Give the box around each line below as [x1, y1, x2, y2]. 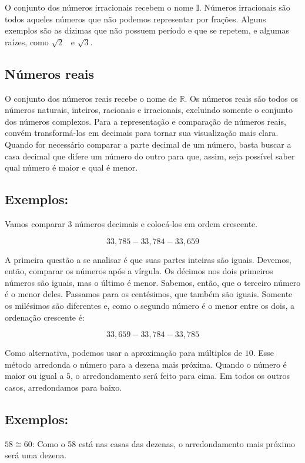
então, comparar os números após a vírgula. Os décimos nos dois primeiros [5, 265, 273, 277]
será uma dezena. [5, 449, 67, 461]
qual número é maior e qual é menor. [5, 161, 138, 174]
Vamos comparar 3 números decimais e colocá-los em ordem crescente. [5, 217, 258, 229]
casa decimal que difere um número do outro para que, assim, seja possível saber [5, 149, 295, 162]
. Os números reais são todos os [185, 92, 298, 104]
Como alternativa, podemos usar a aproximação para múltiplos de [5, 347, 243, 359]
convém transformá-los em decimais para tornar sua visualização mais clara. [5, 126, 279, 139]
